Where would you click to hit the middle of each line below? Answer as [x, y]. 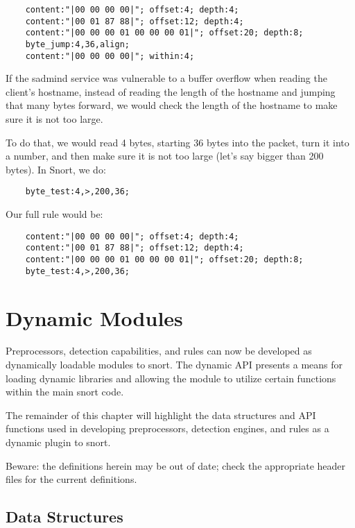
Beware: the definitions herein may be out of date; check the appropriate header [176, 465]
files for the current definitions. [71, 479]
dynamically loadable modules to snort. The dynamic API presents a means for [174, 365]
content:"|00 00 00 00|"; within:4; [110, 56]
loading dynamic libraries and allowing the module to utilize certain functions [171, 378]
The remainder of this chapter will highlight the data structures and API [161, 415]
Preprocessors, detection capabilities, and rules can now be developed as [159, 351]
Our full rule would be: [54, 214]
